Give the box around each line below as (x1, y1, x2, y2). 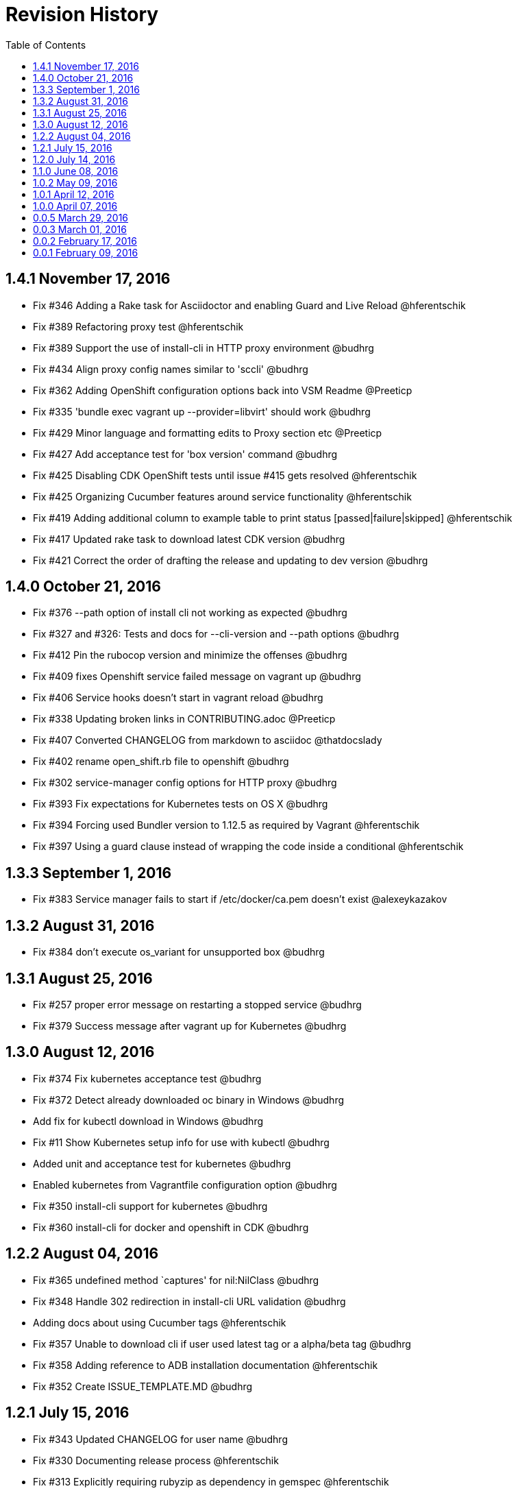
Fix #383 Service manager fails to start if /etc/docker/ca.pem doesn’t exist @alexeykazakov (33, 893, 447, 906)
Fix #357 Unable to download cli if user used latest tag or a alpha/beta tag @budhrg (33, 1337, 411, 1350)
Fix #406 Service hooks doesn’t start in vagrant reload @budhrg (33, 692, 323, 704)
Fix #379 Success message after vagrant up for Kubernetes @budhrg (33, 1019, 347, 1032)
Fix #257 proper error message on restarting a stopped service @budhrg (33, 998, 362, 1010)
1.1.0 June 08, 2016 (33, 165, 119, 177)
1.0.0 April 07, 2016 (33, 199, 118, 212)
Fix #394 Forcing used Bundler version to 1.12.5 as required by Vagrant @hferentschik (33, 819, 420, 832)
